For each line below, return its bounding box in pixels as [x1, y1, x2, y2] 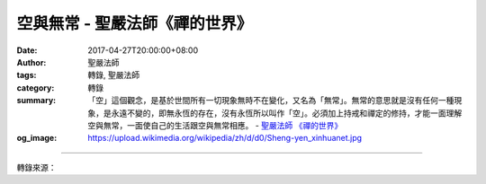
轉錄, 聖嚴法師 [87, 70, 139, 81]
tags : [16, 70, 37, 81]
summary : [16, 95, 57, 106]
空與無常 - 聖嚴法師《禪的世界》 [16, 13, 253, 33]
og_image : [16, 133, 58, 144]
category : [16, 82, 55, 93]
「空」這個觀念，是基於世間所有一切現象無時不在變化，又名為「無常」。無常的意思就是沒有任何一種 [87, 95, 454, 106]
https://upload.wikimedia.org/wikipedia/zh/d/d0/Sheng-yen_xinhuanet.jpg [87, 133, 363, 144]
